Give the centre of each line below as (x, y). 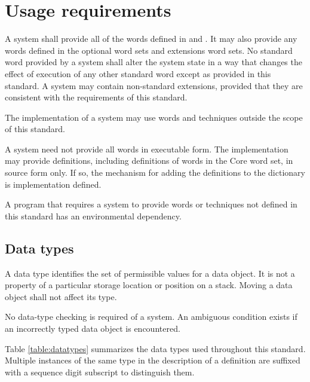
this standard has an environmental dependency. (93, 216)
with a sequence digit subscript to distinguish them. (100, 372)
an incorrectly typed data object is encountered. (93, 328)
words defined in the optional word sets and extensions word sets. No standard (149, 50)
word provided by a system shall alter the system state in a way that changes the (154, 62)
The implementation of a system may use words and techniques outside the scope (154, 117)
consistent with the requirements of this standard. (96, 97)
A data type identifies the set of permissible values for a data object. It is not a (150, 273)
